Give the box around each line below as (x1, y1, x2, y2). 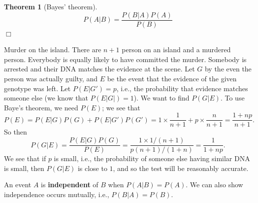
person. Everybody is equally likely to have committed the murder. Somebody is (4, 54, 247, 64)
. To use (220, 93, 245, 103)
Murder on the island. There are (4, 44, 101, 55)
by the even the (204, 64, 252, 74)
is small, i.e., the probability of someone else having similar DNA (54, 153, 250, 164)
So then (4, 127, 27, 137)
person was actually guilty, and (4, 73, 97, 84)
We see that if (4, 153, 46, 164)
